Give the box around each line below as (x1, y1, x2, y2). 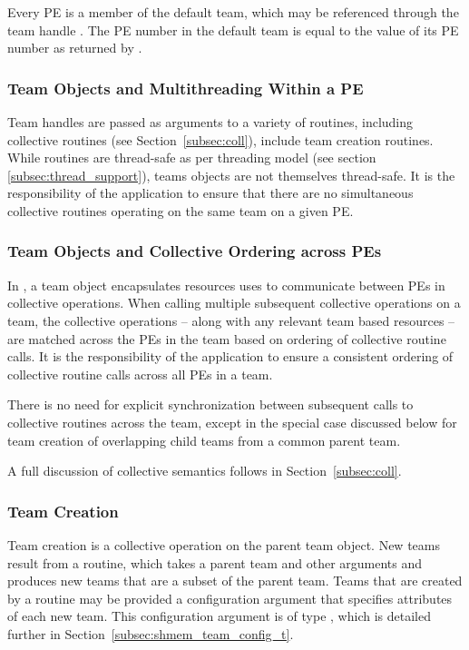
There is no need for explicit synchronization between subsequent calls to (7, 395, 414, 414)
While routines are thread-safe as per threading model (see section (7, 148, 376, 167)
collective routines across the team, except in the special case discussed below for (7, 412, 457, 431)
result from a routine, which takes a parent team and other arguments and (7, 553, 423, 572)
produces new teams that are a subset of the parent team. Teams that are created (7, 571, 463, 590)
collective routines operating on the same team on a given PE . (7, 201, 354, 220)
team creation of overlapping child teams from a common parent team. (7, 430, 401, 449)
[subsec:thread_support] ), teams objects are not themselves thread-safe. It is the (7, 165, 455, 184)
